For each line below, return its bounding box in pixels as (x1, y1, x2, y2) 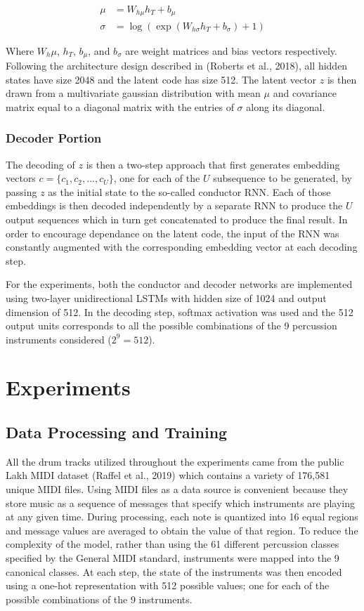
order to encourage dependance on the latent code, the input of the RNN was (6, 225, 339, 240)
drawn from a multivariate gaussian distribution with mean (6, 86, 261, 100)
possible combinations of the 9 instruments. (6, 591, 193, 606)
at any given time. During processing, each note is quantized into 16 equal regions (6, 509, 358, 524)
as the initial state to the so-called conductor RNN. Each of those (48, 184, 331, 199)
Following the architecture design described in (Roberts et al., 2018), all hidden (6, 58, 348, 72)
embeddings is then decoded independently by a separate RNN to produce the (6, 198, 343, 213)
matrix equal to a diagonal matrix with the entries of (6, 99, 234, 114)
